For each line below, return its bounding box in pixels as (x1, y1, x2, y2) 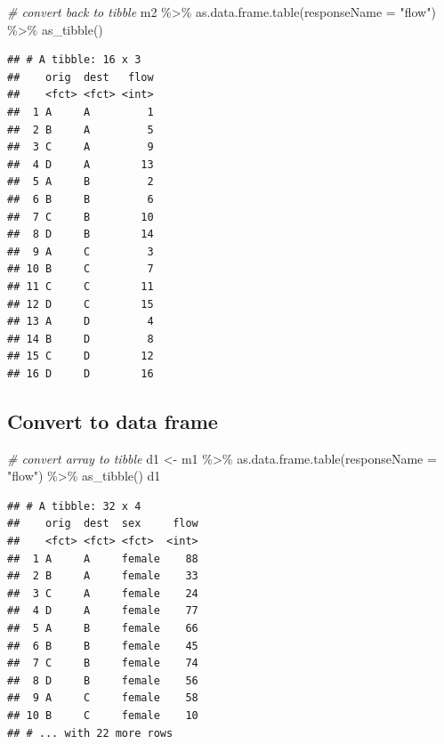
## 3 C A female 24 (7, 586, 198, 600)
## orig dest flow (7, 70, 154, 84)
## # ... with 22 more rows (7, 726, 174, 740)
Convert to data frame (7, 407, 218, 434)
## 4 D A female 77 (7, 604, 198, 618)
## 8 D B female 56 (7, 674, 198, 687)
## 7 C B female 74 (7, 657, 198, 670)
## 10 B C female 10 (7, 708, 198, 722)
